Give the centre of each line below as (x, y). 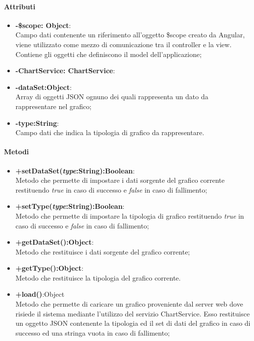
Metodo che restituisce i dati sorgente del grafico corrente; (103, 251)
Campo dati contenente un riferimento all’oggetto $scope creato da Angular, (130, 35)
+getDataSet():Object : (54, 242)
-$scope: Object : (43, 25)
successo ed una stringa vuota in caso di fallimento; (93, 332)
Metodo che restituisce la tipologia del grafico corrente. (98, 277)
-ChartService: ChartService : (65, 71)
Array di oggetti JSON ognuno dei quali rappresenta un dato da (112, 97)
